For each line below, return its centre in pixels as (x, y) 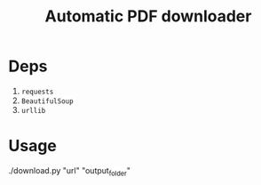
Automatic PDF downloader (148, 16)
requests (37, 92)
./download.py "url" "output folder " (69, 171)
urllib (33, 110)
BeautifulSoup (47, 101)
